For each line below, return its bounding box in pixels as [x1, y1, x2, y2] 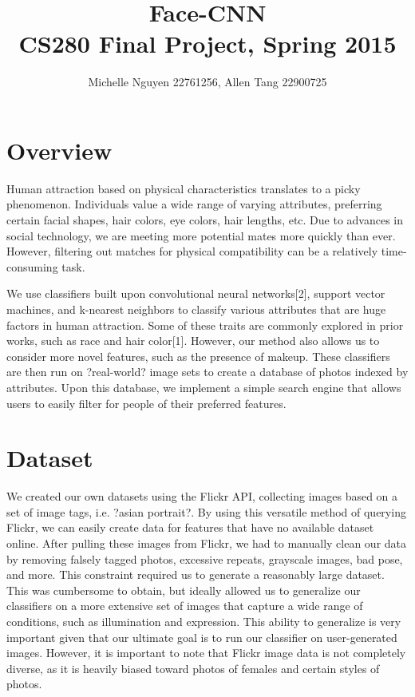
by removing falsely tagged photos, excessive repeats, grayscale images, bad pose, [6, 550, 403, 567]
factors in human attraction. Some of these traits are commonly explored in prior [6, 316, 404, 333]
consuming [6, 258, 58, 275]
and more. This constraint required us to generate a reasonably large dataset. [6, 566, 385, 583]
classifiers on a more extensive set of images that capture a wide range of [6, 597, 363, 614]
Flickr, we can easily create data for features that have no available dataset [6, 519, 374, 536]
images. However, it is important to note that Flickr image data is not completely [6, 644, 406, 661]
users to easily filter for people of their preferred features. [6, 394, 287, 411]
